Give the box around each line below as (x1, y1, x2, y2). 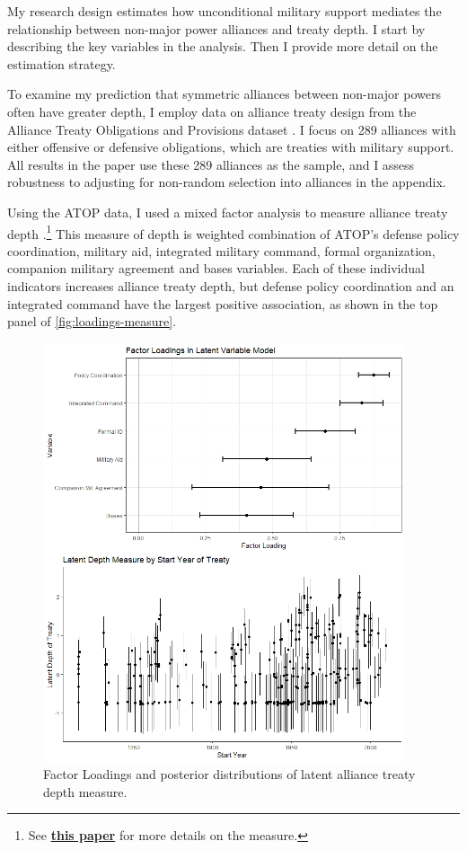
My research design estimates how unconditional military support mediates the (7, 2, 442, 20)
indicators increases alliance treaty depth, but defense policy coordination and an (7, 276, 454, 295)
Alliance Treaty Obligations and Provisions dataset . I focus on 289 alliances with (7, 120, 456, 138)
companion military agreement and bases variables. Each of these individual (7, 259, 425, 278)
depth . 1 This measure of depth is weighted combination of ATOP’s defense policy (7, 221, 460, 243)
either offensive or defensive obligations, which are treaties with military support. (7, 137, 454, 156)
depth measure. (43, 782, 128, 801)
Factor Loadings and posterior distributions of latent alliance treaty (43, 765, 416, 784)
